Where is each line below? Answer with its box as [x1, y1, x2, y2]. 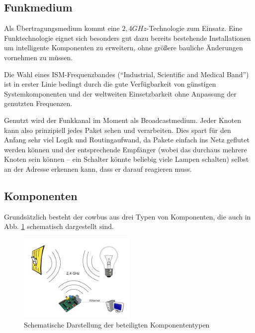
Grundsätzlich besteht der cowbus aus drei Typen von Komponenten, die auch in [4, 211, 251, 222]
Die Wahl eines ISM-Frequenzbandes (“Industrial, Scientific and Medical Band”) [4, 69, 249, 79]
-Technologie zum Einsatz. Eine [146, 23, 243, 33]
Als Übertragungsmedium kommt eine [4, 23, 120, 33]
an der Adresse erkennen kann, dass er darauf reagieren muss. [4, 163, 192, 174]
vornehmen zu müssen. [4, 52, 73, 62]
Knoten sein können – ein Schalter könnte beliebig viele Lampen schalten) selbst [4, 154, 249, 164]
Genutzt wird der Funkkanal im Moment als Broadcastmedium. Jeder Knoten [4, 114, 242, 125]
